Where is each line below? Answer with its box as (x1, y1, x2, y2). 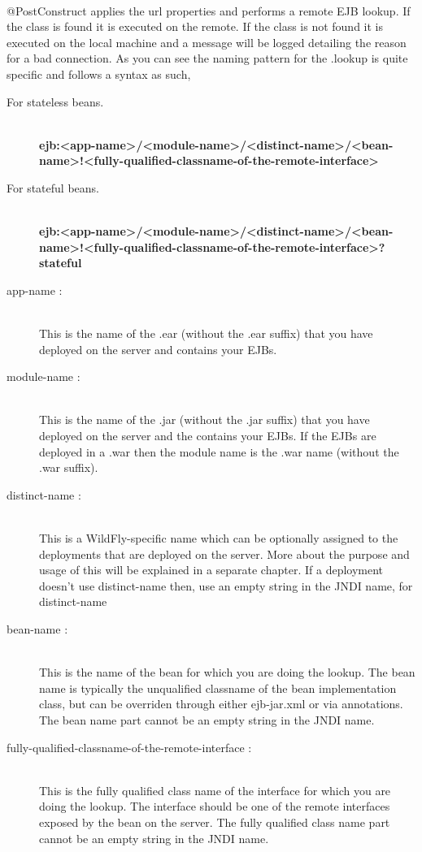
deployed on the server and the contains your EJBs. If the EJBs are (39, 427, 376, 444)
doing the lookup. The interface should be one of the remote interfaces (39, 798, 390, 815)
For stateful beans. (7, 179, 99, 196)
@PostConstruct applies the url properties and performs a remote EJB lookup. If (7, 2, 411, 19)
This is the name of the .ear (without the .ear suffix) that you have (39, 325, 373, 342)
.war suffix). (39, 459, 98, 476)
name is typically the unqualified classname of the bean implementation (39, 679, 397, 696)
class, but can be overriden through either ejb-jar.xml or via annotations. (39, 695, 403, 712)
